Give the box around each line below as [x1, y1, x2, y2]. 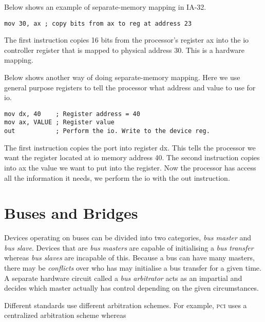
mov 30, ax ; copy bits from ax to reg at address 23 [4, 20, 192, 27]
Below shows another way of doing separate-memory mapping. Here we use [4, 72, 240, 83]
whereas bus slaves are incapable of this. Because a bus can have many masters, [4, 252, 255, 263]
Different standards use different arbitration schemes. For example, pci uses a [4, 299, 247, 310]
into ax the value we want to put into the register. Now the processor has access [4, 162, 256, 173]
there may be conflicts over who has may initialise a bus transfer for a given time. [4, 262, 261, 273]
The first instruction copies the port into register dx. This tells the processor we [4, 142, 256, 153]
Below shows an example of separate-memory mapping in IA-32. [4, 2, 206, 12]
